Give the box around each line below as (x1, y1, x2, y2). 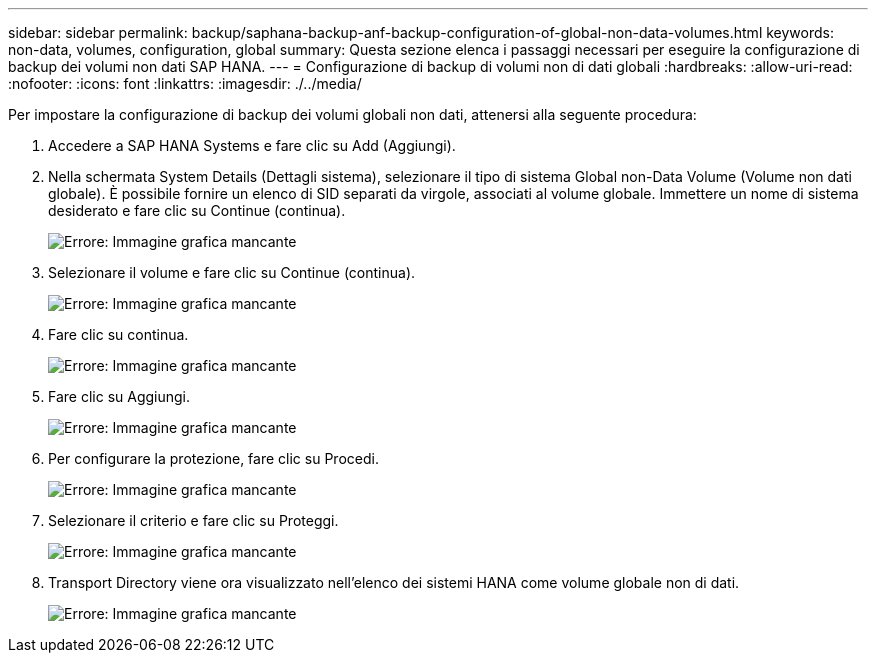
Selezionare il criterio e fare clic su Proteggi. (48, 512, 339, 529)
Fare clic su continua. (48, 326, 189, 343)
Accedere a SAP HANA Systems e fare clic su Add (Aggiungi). (48, 137, 456, 154)
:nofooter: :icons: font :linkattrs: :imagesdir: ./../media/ (8, 75, 362, 92)
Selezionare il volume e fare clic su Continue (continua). (48, 264, 416, 281)
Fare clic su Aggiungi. (48, 388, 191, 405)
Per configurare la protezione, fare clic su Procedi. (48, 450, 379, 467)
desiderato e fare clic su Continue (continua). (48, 202, 346, 219)
